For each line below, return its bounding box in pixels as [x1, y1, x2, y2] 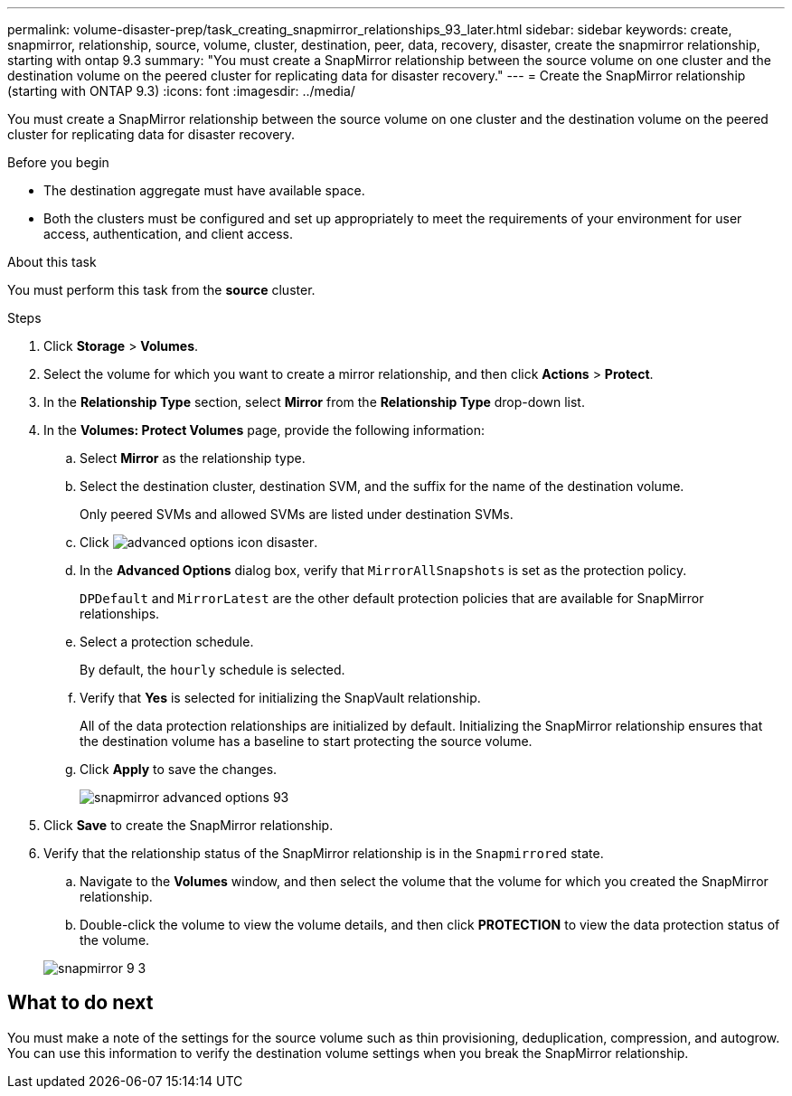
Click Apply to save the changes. [80, 761, 278, 777]
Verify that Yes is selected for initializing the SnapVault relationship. [80, 690, 481, 705]
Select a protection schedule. [80, 634, 254, 649]
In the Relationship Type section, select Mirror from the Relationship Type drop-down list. [43, 394, 585, 410]
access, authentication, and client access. [43, 226, 293, 241]
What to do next [7, 991, 154, 1015]
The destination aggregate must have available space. [43, 183, 365, 198]
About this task [7, 254, 97, 269]
